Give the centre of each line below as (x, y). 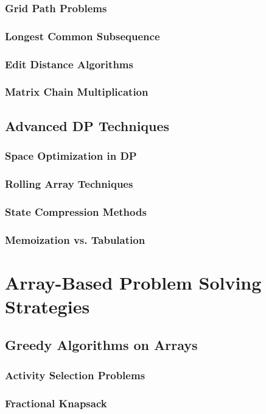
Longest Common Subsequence (82, 36)
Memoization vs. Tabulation (75, 239)
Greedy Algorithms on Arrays (101, 345)
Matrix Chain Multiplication (77, 92)
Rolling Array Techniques (69, 183)
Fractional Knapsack (56, 403)
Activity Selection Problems (75, 375)
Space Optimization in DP (71, 156)
